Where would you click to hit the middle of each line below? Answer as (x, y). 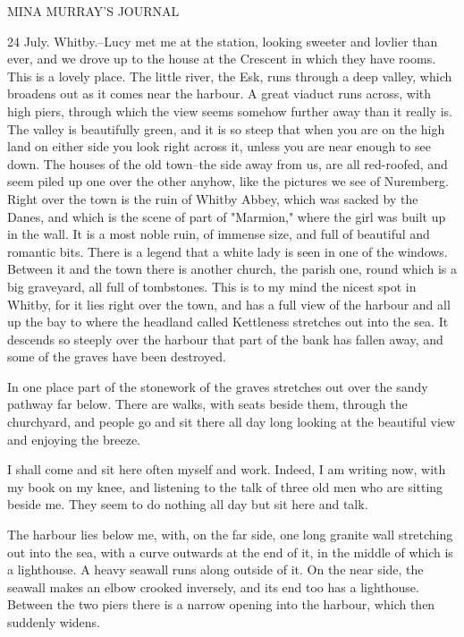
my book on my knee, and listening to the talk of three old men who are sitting (225, 486)
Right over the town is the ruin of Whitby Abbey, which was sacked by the (213, 198)
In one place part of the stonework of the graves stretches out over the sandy (218, 386)
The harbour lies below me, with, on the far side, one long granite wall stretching (230, 535)
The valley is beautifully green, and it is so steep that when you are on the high (226, 128)
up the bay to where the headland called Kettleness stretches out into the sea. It (228, 322)
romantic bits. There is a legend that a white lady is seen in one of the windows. (228, 251)
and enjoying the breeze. (74, 439)
